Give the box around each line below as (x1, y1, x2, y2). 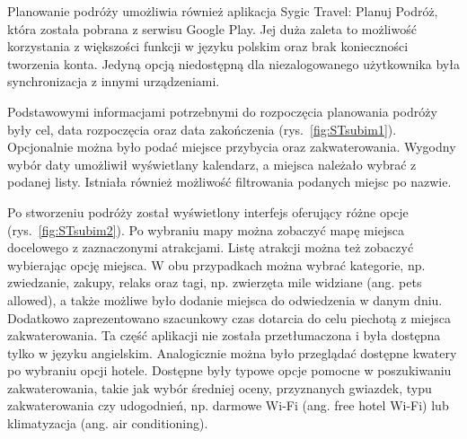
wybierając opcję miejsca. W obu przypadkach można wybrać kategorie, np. (7, 255, 426, 274)
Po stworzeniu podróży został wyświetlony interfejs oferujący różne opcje (7, 202, 409, 221)
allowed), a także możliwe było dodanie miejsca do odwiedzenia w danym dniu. (7, 290, 443, 309)
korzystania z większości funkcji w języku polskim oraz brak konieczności (7, 37, 409, 56)
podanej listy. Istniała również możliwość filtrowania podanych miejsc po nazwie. (7, 172, 452, 191)
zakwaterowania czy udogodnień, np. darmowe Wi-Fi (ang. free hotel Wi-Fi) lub (7, 396, 449, 415)
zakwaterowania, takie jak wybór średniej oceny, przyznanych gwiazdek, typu (7, 378, 432, 397)
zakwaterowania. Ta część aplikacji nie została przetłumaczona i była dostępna (7, 326, 441, 345)
